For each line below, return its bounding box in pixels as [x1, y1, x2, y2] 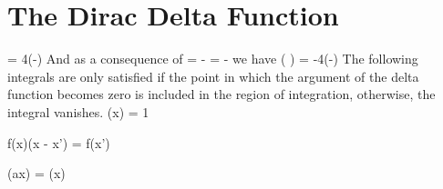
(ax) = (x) [7, 164, 66, 183]
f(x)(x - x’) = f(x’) [7, 133, 110, 152]
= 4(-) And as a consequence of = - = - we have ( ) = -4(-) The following [7, 49, 418, 68]
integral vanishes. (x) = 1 [7, 102, 149, 121]
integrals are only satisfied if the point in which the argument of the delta [7, 66, 419, 85]
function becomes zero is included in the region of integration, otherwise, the [7, 85, 436, 104]
